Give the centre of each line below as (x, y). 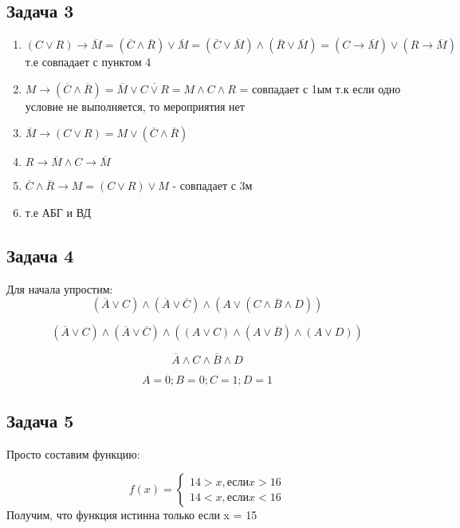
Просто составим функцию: (73, 453)
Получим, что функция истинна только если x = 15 (132, 515)
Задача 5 (40, 420)
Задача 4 (40, 255)
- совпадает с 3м (212, 185)
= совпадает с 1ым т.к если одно (320, 88)
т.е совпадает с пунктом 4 (88, 62)
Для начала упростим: (60, 288)
